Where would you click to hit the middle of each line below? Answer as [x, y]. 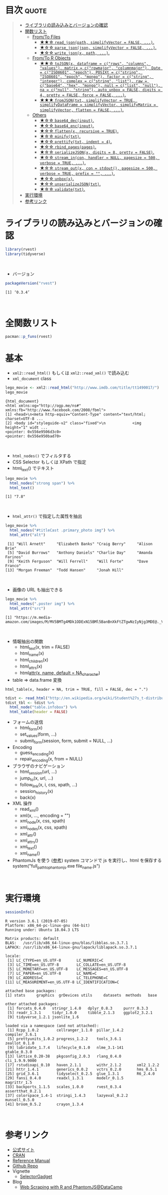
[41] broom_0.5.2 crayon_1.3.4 [44, 1104]
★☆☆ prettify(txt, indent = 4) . [76, 141]
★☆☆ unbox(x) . [57, 178]
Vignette [21, 1171]
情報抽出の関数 [28, 641]
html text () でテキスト [33, 469]
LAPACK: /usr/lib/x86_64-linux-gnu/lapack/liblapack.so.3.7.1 [71, 947]
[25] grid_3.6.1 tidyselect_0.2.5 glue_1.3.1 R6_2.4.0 [80, 1074]
